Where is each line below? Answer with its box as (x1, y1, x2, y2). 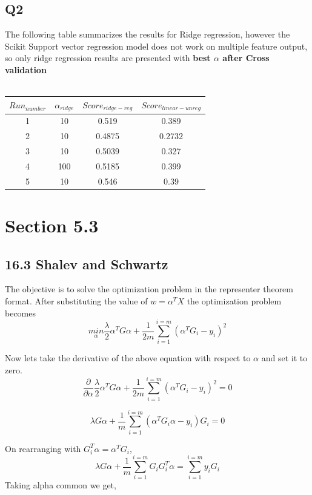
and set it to (261, 352, 308, 364)
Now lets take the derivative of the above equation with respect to (5, 352, 251, 364)
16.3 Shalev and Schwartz (5, 254, 168, 273)
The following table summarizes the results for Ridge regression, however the (5, 28, 290, 41)
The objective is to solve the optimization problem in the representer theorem (5, 283, 293, 295)
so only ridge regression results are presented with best (5, 51, 211, 64)
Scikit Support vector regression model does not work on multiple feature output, (5, 39, 308, 52)
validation (5, 63, 47, 76)
